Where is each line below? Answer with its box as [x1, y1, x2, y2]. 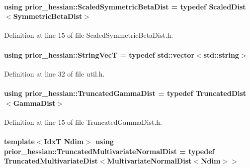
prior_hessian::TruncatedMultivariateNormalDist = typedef [4, 146, 215, 156]
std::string [203, 49, 239, 60]
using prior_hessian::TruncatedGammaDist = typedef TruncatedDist [4, 87, 247, 98]
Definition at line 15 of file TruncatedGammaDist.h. [4, 116, 162, 127]
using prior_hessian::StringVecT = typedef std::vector [4, 49, 195, 60]
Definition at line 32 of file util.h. [4, 68, 105, 79]
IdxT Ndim [44, 136, 84, 146]
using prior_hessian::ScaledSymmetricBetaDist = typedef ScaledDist [4, 1, 246, 11]
